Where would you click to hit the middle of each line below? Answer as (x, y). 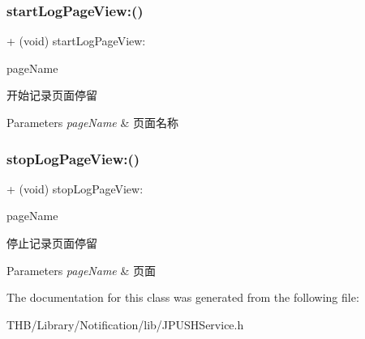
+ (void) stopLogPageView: (75, 188)
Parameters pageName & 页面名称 (92, 122)
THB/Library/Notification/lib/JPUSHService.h (125, 324)
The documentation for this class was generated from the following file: (183, 297)
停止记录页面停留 (52, 243)
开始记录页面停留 (52, 95)
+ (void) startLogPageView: (76, 41)
